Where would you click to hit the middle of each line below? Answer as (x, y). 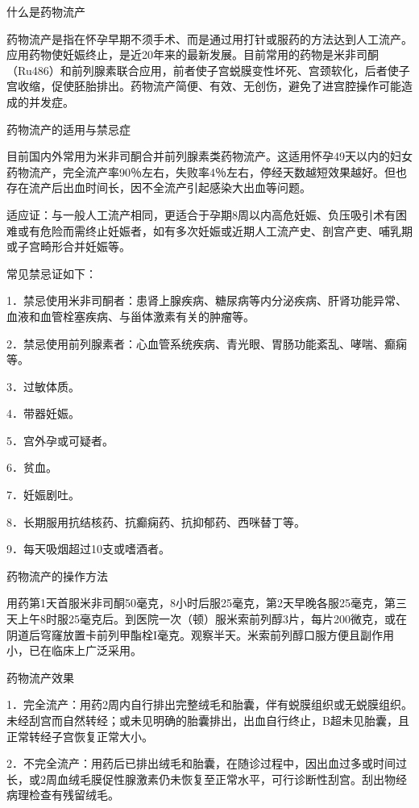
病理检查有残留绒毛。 (63, 795)
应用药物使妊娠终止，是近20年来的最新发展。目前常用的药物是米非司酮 (193, 54)
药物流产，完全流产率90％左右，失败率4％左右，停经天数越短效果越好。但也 (207, 171)
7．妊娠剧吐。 (43, 495)
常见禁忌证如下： (52, 273)
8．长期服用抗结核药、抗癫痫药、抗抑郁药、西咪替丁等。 (156, 521)
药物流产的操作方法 (57, 575)
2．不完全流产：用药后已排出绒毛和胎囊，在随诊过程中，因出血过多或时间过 (207, 763)
